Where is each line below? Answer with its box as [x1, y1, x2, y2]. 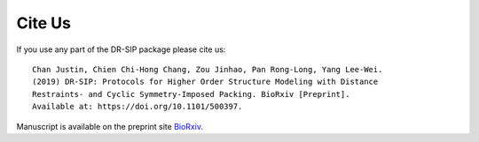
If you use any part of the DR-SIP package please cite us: [16, 44, 226, 55]
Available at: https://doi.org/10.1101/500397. [32, 101, 243, 112]
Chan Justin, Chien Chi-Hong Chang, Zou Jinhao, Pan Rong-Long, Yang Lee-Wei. [32, 64, 383, 74]
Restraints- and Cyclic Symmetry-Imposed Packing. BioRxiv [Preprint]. [32, 89, 350, 99]
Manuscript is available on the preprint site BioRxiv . [16, 121, 204, 131]
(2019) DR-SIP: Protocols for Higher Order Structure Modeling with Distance [32, 77, 379, 87]
